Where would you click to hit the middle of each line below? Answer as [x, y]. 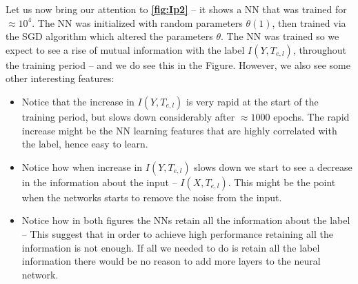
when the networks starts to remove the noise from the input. [152, 197]
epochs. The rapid [311, 116]
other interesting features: [60, 78]
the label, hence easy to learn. [85, 144]
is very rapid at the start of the [252, 101]
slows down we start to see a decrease [273, 166]
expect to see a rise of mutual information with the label [125, 49]
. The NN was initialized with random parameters [137, 22]
